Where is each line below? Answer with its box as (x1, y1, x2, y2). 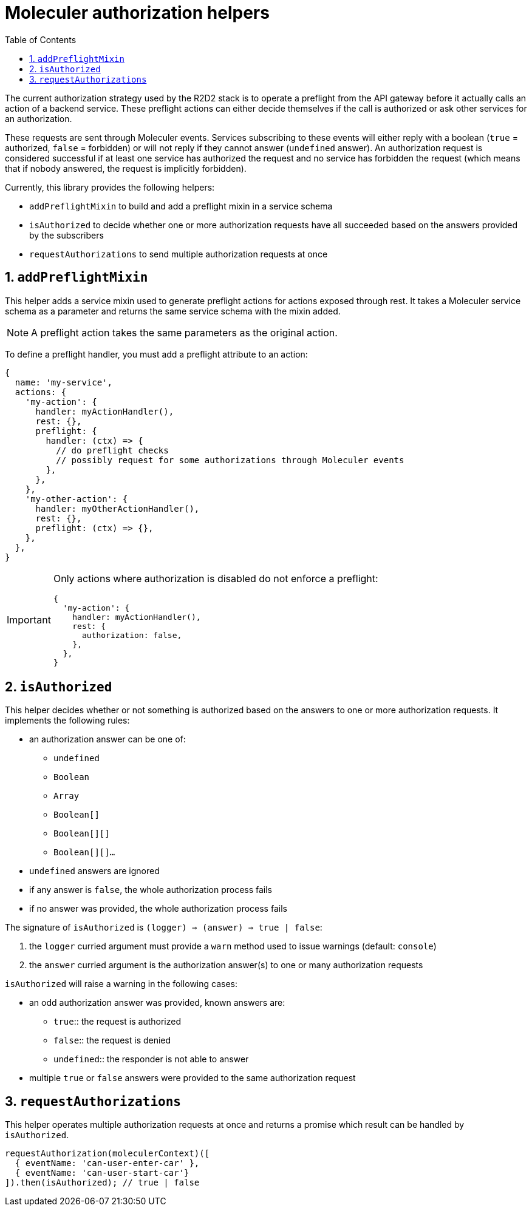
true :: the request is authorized (53, 1016, 181, 1027)
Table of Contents (5, 34, 77, 45)
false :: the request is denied (53, 1035, 171, 1046)
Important (7, 613, 51, 626)
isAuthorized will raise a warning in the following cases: (5, 979, 237, 989)
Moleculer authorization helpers (5, 2, 270, 23)
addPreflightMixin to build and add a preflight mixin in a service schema (29, 200, 333, 211)
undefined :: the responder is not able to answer (53, 1054, 249, 1065)
